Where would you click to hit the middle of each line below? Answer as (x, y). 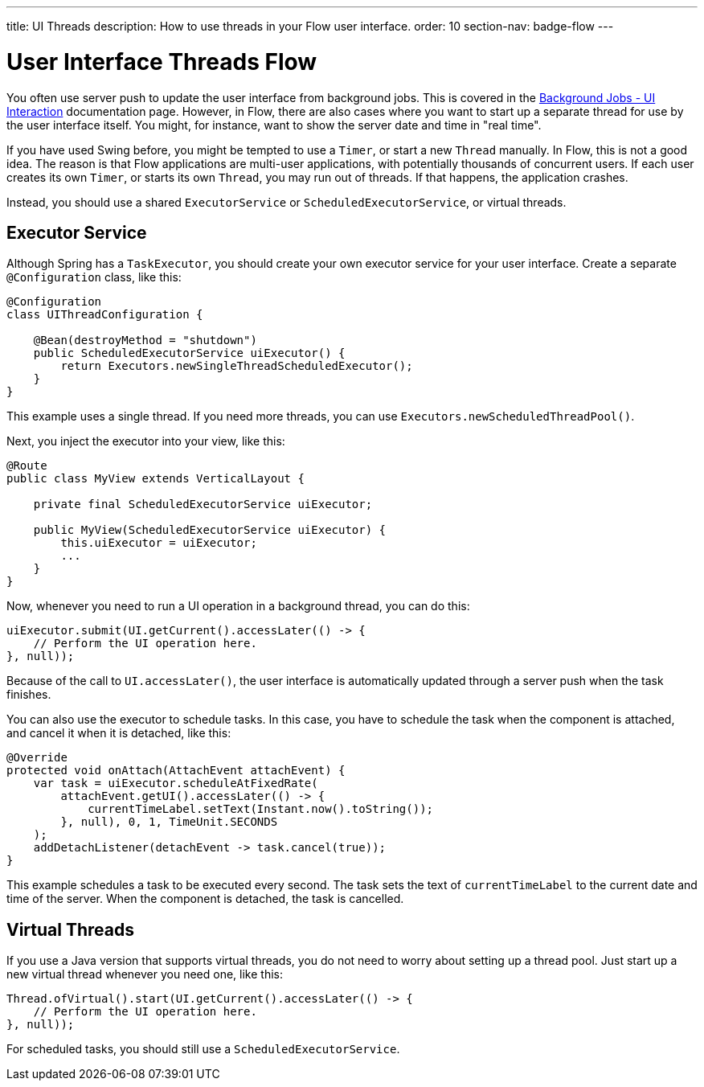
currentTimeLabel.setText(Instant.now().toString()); (261, 809)
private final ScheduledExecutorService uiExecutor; (203, 505)
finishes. (29, 695)
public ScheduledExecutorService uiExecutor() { (189, 353)
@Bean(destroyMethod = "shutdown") (145, 340)
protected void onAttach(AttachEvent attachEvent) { (176, 771)
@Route (27, 466)
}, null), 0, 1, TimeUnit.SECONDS (169, 822)
